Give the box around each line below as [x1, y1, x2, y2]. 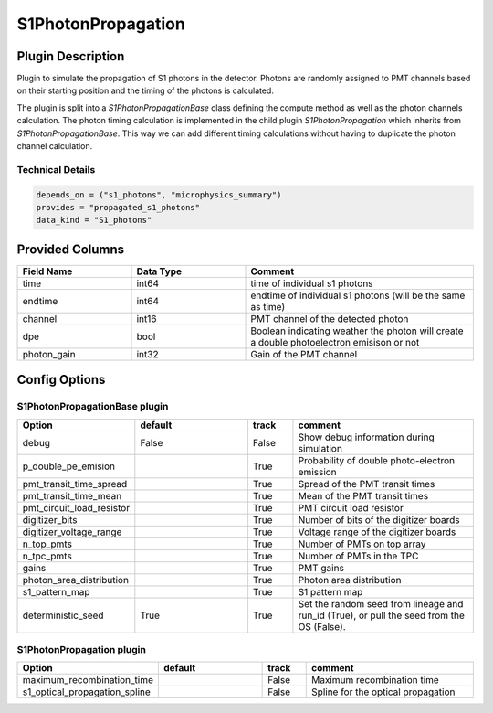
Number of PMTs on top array [298, 537, 426, 550]
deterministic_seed [22, 609, 104, 622]
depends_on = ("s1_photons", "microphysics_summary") [36, 189, 282, 200]
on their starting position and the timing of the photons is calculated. [16, 85, 274, 96]
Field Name [22, 265, 73, 278]
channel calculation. [16, 141, 93, 152]
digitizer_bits [22, 513, 78, 526]
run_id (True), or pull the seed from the [298, 609, 466, 622]
